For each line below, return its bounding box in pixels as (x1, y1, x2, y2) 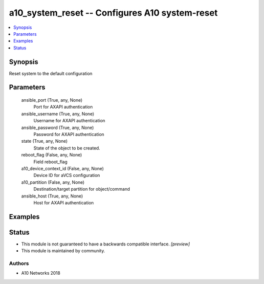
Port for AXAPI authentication (33, 104, 93, 110)
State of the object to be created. (33, 145, 100, 151)
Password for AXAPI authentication (33, 131, 105, 137)
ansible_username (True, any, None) (21, 110, 94, 117)
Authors (9, 260, 29, 266)
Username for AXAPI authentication (33, 118, 105, 124)
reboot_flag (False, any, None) (21, 152, 82, 158)
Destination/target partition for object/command (33, 186, 130, 192)
